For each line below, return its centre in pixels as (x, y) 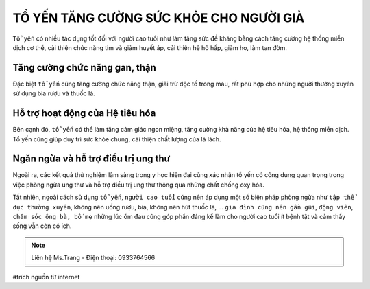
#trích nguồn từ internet (46, 277)
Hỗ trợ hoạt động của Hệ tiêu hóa (84, 113)
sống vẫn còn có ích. (42, 226)
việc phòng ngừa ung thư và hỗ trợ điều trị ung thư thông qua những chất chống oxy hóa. (139, 185)
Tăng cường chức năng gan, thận (85, 68)
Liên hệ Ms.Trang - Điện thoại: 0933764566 (93, 258)
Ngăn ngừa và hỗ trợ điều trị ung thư (91, 159)
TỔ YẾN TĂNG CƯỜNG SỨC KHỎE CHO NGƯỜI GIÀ (159, 18)
